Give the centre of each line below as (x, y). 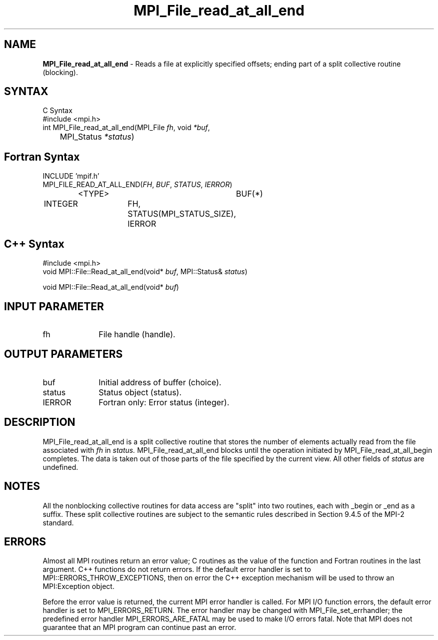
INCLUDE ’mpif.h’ (71, 176)
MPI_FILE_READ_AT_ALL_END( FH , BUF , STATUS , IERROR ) (137, 185)
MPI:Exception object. (78, 586)
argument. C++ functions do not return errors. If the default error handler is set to (177, 569)
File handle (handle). (137, 334)
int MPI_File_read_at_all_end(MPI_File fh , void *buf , (126, 128)
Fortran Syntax (42, 157)
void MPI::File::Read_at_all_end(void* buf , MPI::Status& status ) (145, 272)
